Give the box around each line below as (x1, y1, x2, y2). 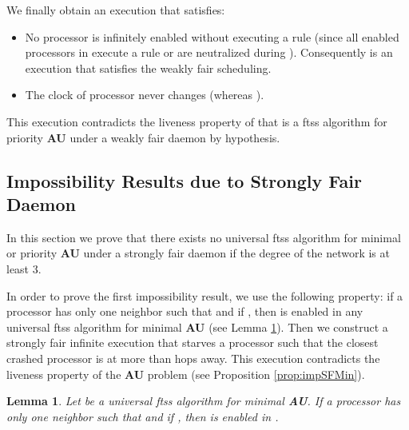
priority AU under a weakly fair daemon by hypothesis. (6, 129, 280, 145)
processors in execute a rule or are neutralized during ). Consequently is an (25, 44, 393, 61)
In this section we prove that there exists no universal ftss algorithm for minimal (6, 229, 401, 245)
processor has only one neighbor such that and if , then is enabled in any (6, 303, 363, 320)
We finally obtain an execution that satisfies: (6, 2, 225, 18)
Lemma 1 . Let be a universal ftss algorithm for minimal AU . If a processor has (6, 392, 401, 409)
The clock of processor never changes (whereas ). (25, 86, 264, 103)
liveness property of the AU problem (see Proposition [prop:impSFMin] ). (6, 365, 365, 382)
